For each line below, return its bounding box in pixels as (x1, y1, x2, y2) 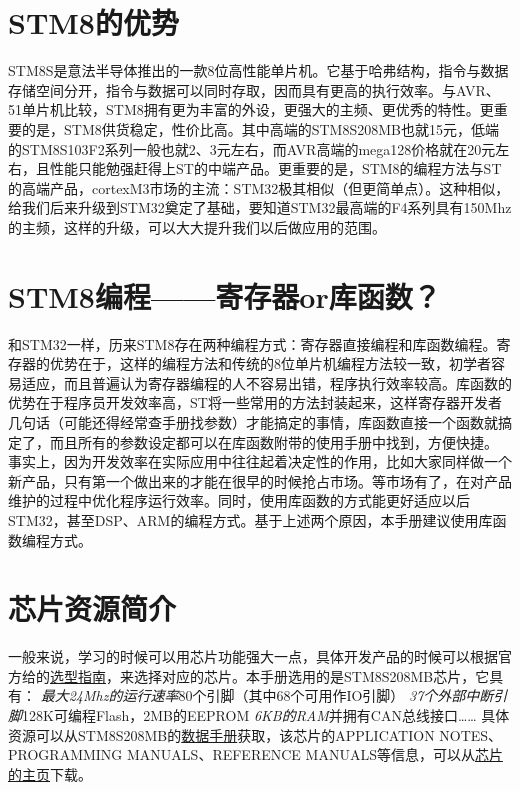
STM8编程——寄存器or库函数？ (8, 275, 441, 316)
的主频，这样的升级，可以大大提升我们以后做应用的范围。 (8, 216, 386, 237)
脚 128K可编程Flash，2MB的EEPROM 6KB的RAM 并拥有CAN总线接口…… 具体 (8, 705, 510, 726)
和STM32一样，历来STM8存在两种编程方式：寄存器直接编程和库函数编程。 (8, 333, 497, 354)
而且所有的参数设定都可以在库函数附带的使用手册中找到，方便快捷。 (49, 431, 498, 452)
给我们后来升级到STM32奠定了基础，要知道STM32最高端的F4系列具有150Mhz (8, 197, 512, 218)
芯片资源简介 (8, 588, 177, 629)
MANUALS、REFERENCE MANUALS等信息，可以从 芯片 (127, 744, 503, 765)
